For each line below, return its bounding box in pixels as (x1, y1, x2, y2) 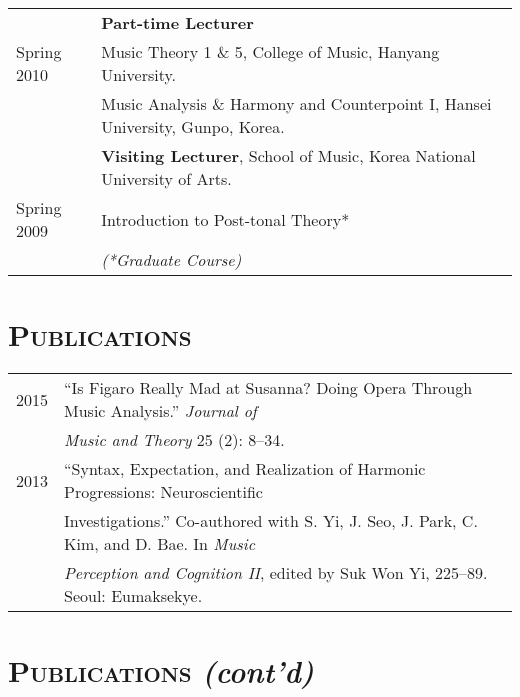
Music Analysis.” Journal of (64, 399, 257, 423)
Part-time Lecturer (101, 11, 254, 34)
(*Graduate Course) (101, 248, 242, 271)
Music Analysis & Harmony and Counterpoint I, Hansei (101, 92, 492, 115)
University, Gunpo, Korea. (101, 115, 285, 138)
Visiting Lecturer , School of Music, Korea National (101, 144, 476, 167)
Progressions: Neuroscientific (64, 480, 263, 504)
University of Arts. (101, 167, 232, 190)
